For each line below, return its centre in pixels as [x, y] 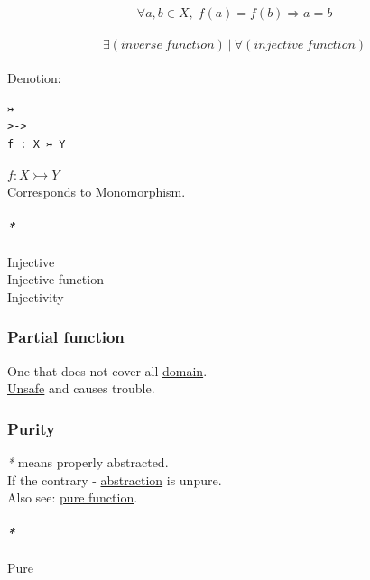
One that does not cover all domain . [107, 370]
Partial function [66, 337]
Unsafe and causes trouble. [81, 388]
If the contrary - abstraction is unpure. [115, 479]
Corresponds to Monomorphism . [97, 192]
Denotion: [34, 78]
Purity [32, 428]
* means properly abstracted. [88, 461]
